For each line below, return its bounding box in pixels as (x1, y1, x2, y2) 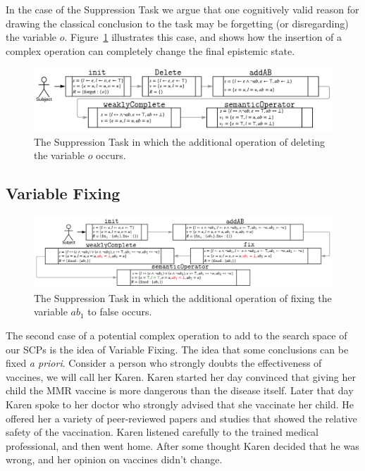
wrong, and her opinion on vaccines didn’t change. (6, 452, 223, 467)
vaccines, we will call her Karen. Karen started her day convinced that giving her (6, 369, 356, 384)
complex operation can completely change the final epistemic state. (6, 43, 295, 58)
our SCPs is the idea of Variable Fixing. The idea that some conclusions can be (6, 341, 349, 356)
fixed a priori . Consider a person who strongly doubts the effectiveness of (6, 356, 322, 370)
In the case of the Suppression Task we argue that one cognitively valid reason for (6, 2, 359, 16)
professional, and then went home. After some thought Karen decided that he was (6, 438, 359, 453)
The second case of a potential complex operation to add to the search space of (6, 328, 347, 343)
